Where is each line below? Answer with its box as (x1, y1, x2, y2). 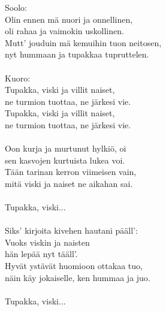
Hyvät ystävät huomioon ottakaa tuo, (5, 259, 143, 272)
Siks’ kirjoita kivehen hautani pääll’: (5, 224, 138, 237)
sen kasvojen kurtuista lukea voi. (5, 153, 125, 166)
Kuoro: (5, 71, 31, 84)
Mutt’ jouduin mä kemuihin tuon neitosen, (5, 36, 162, 49)
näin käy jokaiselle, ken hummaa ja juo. (5, 271, 150, 283)
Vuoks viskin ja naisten (5, 235, 90, 248)
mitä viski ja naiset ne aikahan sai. (5, 177, 133, 189)
